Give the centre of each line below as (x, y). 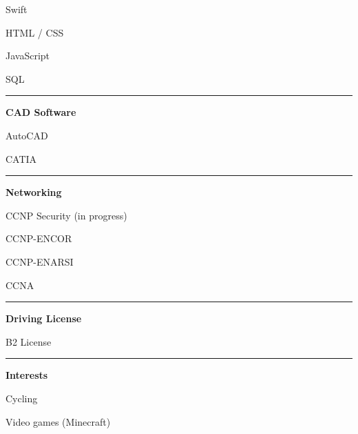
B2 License (29, 341)
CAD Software (41, 112)
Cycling (22, 398)
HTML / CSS (35, 32)
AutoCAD (27, 135)
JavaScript (28, 56)
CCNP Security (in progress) (66, 215)
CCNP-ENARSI (40, 261)
